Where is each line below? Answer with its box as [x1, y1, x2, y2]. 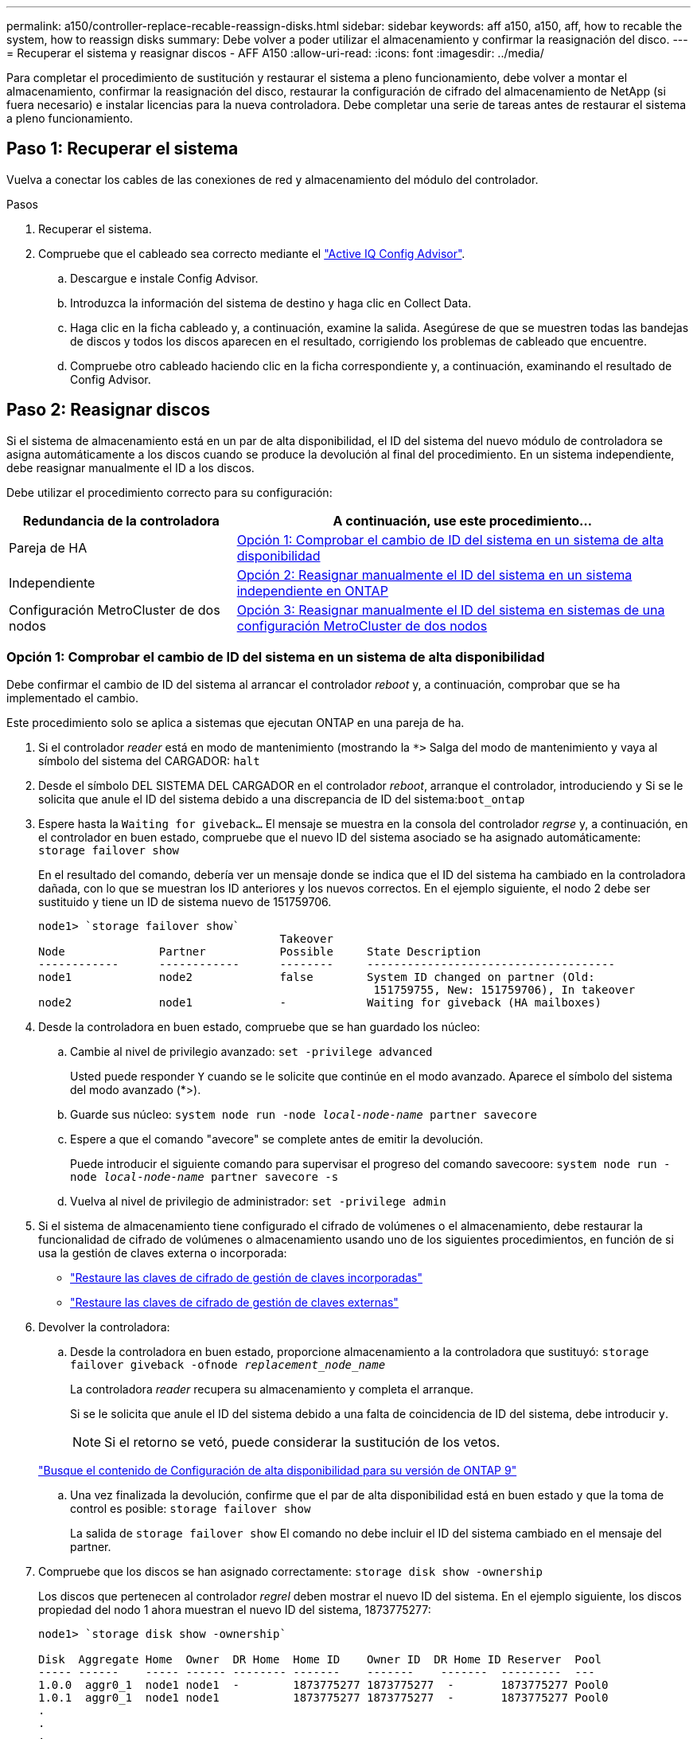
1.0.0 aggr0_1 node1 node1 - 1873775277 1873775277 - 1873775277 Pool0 [38, 1678, 609, 1692]
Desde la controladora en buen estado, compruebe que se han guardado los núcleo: [38, 1020, 481, 1034]
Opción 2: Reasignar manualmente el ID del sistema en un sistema [236, 566, 633, 583]
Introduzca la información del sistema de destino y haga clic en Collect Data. [70, 295, 472, 310]
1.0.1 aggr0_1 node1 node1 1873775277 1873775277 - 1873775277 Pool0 [38, 1691, 609, 1705]
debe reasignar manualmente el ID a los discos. [6, 460, 255, 475]
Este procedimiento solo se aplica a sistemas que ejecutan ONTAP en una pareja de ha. [6, 716, 465, 730]
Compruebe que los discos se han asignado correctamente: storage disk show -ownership [38, 1565, 543, 1579]
